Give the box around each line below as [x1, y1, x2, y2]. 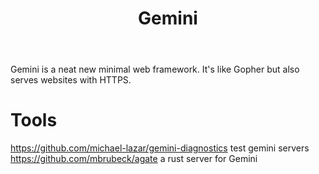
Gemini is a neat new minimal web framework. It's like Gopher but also [10, 63, 300, 76]
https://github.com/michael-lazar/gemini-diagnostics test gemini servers [10, 142, 310, 154]
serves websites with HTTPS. [10, 74, 132, 86]
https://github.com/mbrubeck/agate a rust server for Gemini [10, 153, 258, 165]
